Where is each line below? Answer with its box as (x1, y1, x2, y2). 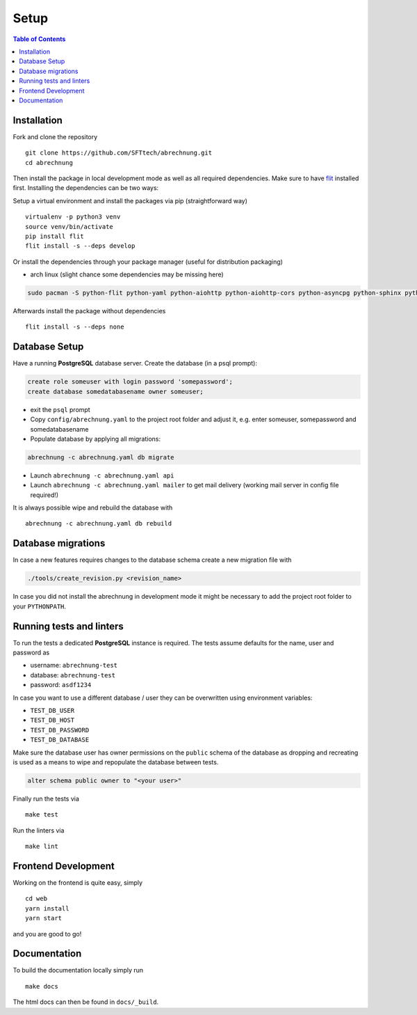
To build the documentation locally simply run (13, 966, 144, 975)
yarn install (25, 904, 69, 912)
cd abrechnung (25, 159, 73, 166)
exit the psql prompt (30, 405, 90, 414)
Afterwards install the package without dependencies (13, 307, 166, 315)
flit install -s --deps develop (25, 242, 136, 250)
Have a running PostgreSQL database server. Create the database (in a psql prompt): (13, 359, 257, 368)
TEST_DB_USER (30, 707, 75, 714)
